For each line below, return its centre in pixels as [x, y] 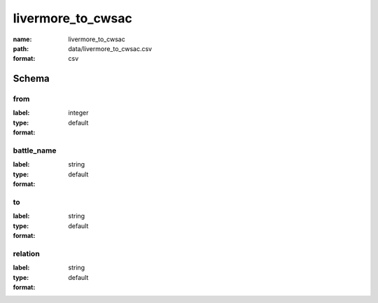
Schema [31, 79]
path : [21, 48]
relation [26, 253]
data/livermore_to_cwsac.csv [110, 48]
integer [78, 113]
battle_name [35, 150]
